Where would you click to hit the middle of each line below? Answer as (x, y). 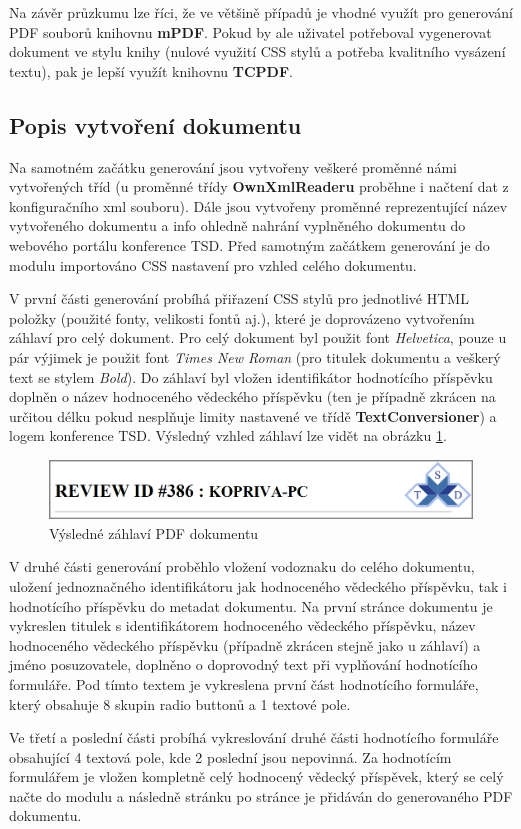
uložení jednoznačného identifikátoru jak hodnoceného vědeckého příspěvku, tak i (258, 585)
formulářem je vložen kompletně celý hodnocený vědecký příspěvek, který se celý (256, 776)
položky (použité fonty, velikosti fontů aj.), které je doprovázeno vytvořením (242, 317)
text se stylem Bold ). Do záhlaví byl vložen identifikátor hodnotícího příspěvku (251, 376)
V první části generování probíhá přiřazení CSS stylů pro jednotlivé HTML (239, 298)
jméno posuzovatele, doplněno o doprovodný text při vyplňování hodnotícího (243, 664)
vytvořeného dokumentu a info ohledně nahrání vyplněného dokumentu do (237, 225)
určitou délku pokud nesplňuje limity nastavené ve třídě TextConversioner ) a (253, 415)
